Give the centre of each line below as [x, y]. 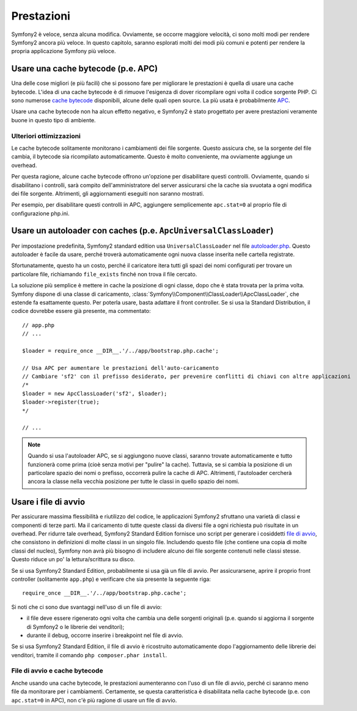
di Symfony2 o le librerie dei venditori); [75, 627]
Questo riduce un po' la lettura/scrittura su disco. [73, 559]
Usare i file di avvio [48, 502]
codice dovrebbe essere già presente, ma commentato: [81, 311]
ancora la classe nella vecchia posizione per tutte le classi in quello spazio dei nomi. [134, 481]
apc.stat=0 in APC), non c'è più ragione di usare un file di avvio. [94, 700]
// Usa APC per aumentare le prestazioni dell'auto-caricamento [121, 368]
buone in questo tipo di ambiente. [53, 120]
